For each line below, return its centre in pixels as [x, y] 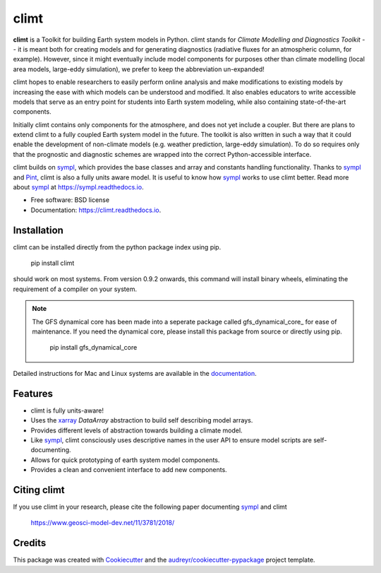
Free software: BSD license [70, 200]
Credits [30, 543]
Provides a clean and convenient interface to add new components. [129, 470]
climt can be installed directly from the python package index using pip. [117, 247]
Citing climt [39, 490]
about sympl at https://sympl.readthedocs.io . [78, 187]
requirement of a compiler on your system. [75, 289]
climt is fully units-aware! [67, 410]
